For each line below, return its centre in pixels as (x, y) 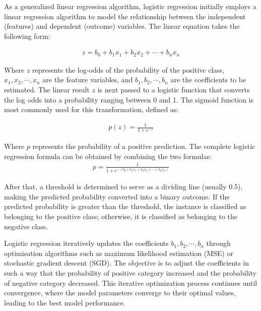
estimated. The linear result (47, 90)
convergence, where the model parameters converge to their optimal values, (120, 293)
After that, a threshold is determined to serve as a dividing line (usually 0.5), (123, 187)
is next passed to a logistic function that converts (174, 90)
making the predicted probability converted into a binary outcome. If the (117, 196)
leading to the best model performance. (65, 302)
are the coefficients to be (208, 80)
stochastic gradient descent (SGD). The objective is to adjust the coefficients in (127, 263)
